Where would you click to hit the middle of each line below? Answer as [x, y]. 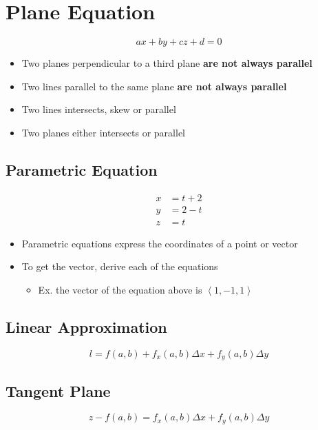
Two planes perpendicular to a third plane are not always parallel [167, 63]
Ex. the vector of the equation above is [120, 289]
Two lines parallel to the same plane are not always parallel [154, 86]
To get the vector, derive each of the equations [120, 266]
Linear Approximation [86, 326]
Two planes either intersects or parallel [103, 132]
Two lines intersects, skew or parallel [99, 109]
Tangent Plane [58, 390]
